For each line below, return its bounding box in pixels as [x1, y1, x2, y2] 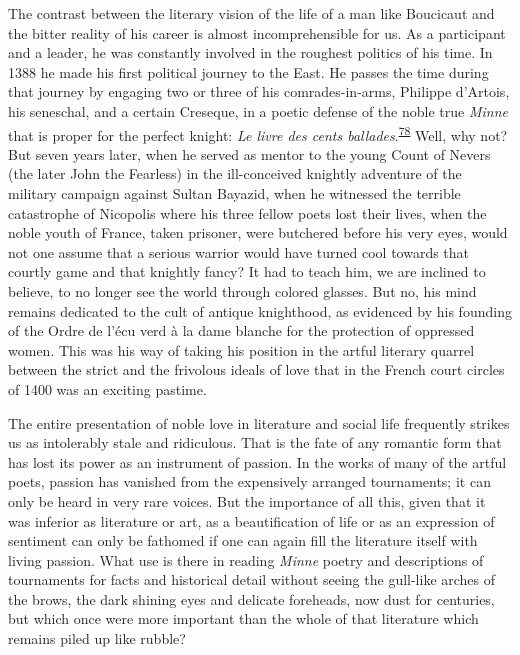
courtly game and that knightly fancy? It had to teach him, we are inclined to [8, 261, 486, 282]
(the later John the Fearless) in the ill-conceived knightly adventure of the [8, 163, 462, 184]
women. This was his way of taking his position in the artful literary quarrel [8, 339, 475, 360]
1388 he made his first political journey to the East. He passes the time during [8, 61, 489, 82]
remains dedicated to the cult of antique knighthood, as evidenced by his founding [8, 300, 512, 321]
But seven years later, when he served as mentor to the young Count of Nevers [8, 143, 491, 164]
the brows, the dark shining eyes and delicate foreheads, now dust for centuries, [8, 588, 495, 609]
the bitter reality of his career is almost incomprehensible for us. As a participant [8, 22, 506, 43]
